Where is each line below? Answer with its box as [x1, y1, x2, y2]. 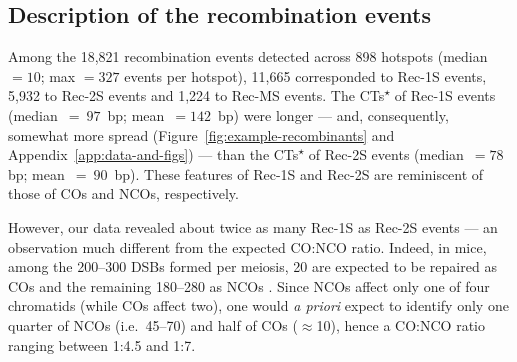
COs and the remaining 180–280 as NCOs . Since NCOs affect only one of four [8, 275, 490, 296]
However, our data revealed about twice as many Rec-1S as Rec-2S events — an [8, 216, 498, 237]
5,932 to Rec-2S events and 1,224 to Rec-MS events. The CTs [8, 85, 385, 106]
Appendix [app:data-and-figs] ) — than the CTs [8, 144, 299, 165]
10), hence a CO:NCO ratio [316, 314, 485, 335]
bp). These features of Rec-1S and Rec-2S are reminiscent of [114, 163, 484, 184]
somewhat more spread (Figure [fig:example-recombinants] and [8, 124, 395, 145]
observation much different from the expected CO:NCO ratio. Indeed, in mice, [8, 236, 487, 257]
